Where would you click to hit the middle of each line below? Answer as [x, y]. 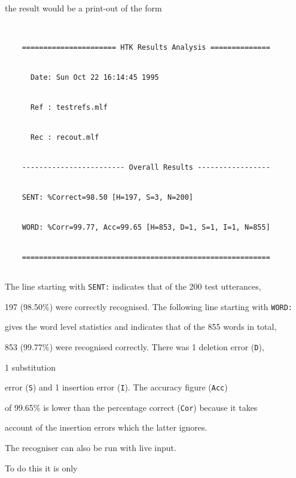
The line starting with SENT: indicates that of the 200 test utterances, [133, 286]
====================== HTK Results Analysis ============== [146, 47]
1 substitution [30, 367]
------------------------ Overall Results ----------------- [146, 167]
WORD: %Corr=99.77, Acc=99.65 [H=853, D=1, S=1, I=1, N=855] [146, 227]
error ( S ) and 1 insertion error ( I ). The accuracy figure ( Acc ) [116, 387]
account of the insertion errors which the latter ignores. [106, 427]
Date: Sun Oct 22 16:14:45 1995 [94, 77]
